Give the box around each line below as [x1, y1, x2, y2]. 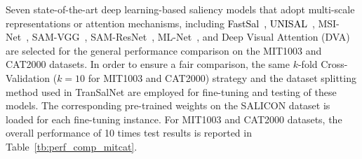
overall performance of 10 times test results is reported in [6, 125, 252, 140]
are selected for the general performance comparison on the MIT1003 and [6, 43, 322, 57]
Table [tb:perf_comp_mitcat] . [6, 139, 138, 153]
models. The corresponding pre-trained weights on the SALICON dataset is [6, 98, 330, 113]
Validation [6, 70, 51, 85]
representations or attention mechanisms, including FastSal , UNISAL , [6, 15, 315, 30]
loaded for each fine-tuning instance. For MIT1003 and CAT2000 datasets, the [6, 111, 342, 126]
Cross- [321, 57, 348, 71]
